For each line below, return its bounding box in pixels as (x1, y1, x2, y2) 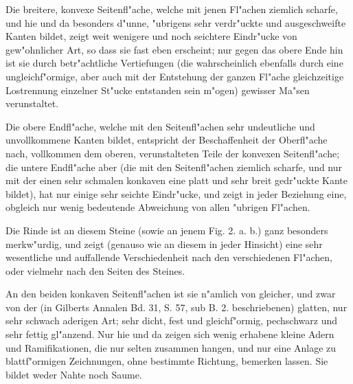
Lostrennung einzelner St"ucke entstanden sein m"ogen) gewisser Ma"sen (5, 82, 310, 97)
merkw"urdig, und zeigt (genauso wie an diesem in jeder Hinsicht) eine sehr (5, 236, 323, 251)
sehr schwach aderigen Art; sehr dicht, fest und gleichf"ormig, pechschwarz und (5, 313, 337, 328)
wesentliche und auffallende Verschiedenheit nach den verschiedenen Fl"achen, (5, 250, 332, 264)
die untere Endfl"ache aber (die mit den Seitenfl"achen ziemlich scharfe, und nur (5, 159, 343, 174)
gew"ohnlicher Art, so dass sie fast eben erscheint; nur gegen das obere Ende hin (5, 42, 343, 56)
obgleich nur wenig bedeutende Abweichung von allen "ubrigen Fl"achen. (5, 200, 310, 214)
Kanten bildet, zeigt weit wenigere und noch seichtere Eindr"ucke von (5, 29, 297, 43)
